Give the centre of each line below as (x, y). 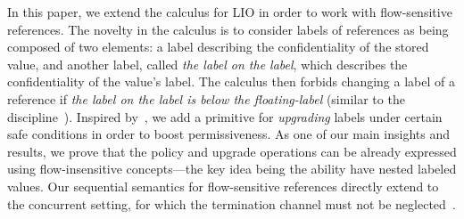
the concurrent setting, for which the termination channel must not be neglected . (232, 203)
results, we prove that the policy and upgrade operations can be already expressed (232, 151)
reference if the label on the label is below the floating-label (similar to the (206, 98)
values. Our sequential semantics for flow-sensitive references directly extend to (223, 186)
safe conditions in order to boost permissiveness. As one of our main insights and (228, 134)
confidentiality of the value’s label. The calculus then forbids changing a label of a (231, 81)
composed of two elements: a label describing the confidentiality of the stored (218, 47)
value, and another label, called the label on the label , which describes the (207, 64)
